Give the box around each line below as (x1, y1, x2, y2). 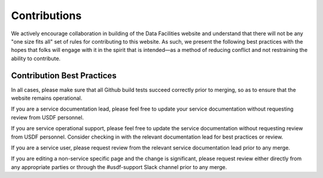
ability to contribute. (11, 54, 61, 62)
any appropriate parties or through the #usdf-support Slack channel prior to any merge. (11, 163, 227, 170)
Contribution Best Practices (11, 70, 117, 81)
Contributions (11, 9, 82, 22)
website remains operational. (11, 94, 83, 102)
